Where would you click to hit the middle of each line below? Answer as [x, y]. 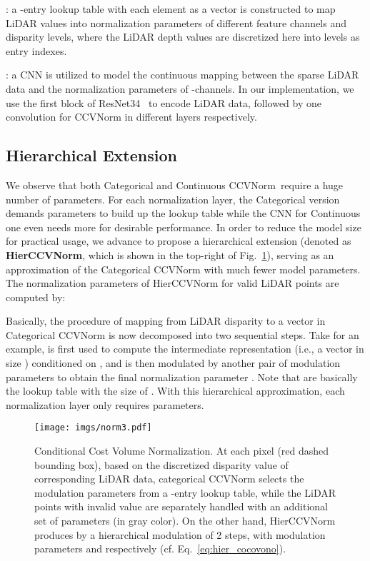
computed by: [36, 297]
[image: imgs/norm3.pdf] [93, 428]
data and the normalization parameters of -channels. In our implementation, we [180, 88]
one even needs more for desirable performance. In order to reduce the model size [184, 227]
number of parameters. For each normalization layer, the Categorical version [173, 199]
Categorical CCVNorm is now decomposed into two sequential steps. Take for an [182, 334]
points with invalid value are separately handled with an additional [181, 506]
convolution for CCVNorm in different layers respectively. [131, 117]
